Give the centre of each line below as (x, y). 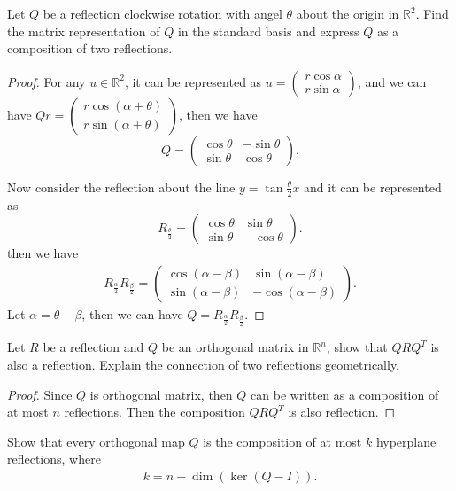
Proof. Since (40, 394)
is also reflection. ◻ (342, 412)
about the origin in (348, 13)
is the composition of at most (282, 441)
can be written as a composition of (345, 394)
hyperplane (406, 441)
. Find (432, 13)
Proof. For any (46, 81)
